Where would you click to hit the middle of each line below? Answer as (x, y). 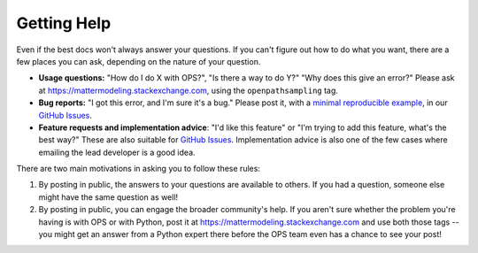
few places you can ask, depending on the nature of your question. (139, 61)
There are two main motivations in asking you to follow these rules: (139, 169)
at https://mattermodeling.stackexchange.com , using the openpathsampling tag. (188, 90)
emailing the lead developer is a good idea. (117, 152)
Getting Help (64, 23)
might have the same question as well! (108, 197)
